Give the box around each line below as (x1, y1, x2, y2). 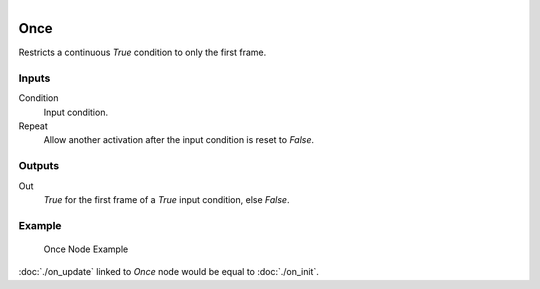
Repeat (18, 120, 49, 132)
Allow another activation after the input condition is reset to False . (43, 134, 315, 146)
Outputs (18, 159, 60, 173)
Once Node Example (43, 243, 129, 255)
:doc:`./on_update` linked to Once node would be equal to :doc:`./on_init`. (18, 266, 320, 278)
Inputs (18, 71, 51, 85)
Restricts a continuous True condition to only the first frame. (18, 46, 267, 59)
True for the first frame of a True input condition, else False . (43, 193, 290, 205)
